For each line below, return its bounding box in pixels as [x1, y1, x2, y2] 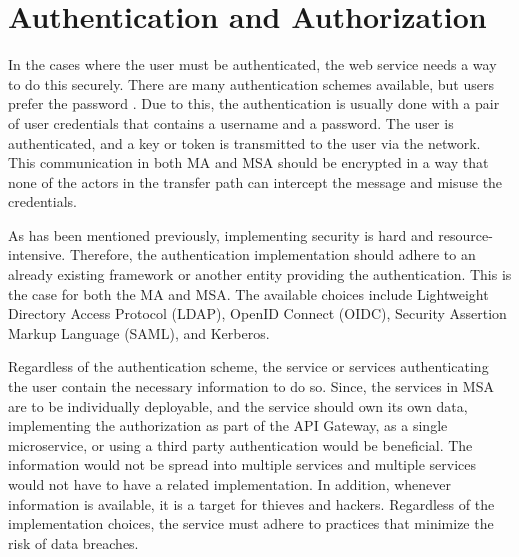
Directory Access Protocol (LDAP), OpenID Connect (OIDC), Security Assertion [8, 303, 507, 324]
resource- [438, 224, 493, 245]
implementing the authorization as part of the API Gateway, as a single [8, 415, 448, 436]
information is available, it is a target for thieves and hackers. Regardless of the [8, 493, 495, 514]
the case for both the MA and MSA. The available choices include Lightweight [8, 283, 489, 304]
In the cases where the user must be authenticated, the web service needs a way [8, 54, 497, 75]
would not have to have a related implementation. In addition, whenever [8, 474, 452, 494]
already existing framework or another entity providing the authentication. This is [8, 264, 512, 285]
